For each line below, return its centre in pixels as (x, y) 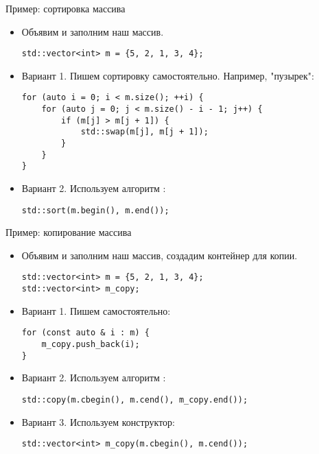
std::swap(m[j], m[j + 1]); (144, 132)
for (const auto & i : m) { (85, 333)
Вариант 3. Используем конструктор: (98, 421)
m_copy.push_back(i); (91, 345)
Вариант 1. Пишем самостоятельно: (96, 310)
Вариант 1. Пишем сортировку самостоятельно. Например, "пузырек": (168, 75)
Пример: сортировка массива (66, 8)
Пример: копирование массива (69, 232)
